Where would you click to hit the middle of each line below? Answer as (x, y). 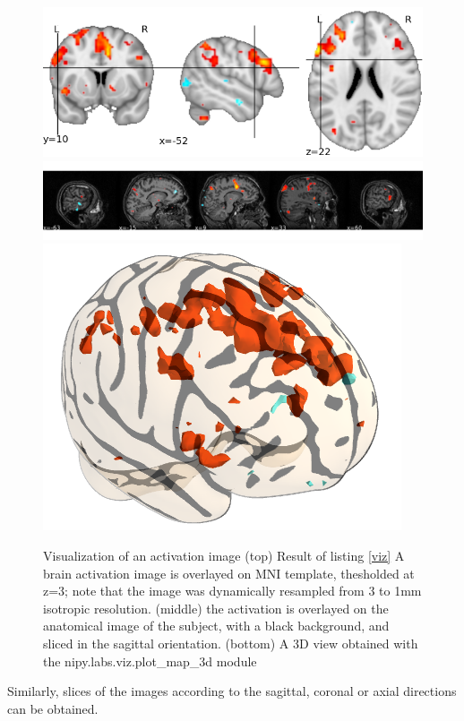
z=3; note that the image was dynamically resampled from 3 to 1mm (232, 591)
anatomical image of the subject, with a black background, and (216, 626)
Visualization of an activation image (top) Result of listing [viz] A (224, 555)
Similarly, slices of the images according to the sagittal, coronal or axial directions (232, 691)
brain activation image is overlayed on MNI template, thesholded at (229, 573)
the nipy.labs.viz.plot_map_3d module (150, 661)
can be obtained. (53, 708)
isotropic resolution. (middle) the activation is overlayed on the (216, 608)
